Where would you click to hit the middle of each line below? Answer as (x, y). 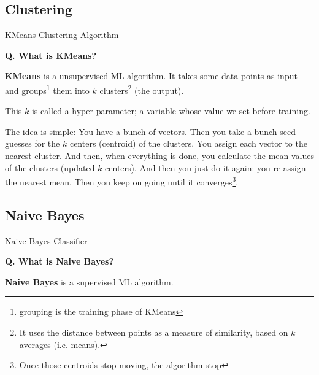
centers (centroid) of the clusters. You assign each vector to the (188, 143)
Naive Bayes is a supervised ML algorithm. (89, 281)
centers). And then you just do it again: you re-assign (206, 167)
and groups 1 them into (47, 89)
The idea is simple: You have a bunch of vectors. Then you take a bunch (141, 131)
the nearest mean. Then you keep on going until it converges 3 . (122, 181)
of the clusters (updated (50, 167)
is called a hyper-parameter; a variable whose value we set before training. (171, 111)
